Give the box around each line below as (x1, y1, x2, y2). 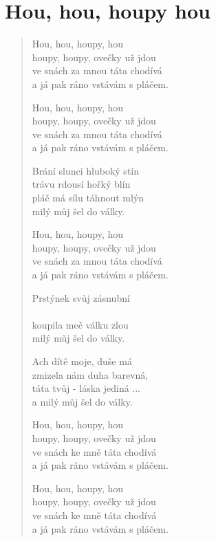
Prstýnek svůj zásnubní (32, 290, 130, 305)
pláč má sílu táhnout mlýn (32, 190, 144, 205)
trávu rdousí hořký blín (32, 177, 131, 191)
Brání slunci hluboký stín (32, 163, 140, 177)
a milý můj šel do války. (32, 394, 133, 408)
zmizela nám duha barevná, (32, 367, 149, 382)
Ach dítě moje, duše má (32, 354, 132, 368)
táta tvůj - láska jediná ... (32, 381, 141, 395)
